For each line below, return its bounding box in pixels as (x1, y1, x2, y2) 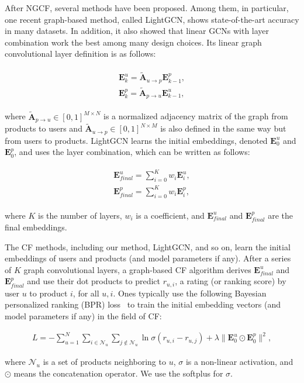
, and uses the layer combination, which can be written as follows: (14, 146, 250, 158)
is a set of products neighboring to (43, 355, 166, 367)
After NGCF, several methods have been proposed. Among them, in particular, (5, 2, 289, 13)
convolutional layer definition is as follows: (5, 47, 156, 60)
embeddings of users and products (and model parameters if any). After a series (5, 252, 291, 264)
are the (268, 209, 293, 221)
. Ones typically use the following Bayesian (113, 287, 267, 299)
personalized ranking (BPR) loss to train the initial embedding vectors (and (5, 298, 281, 310)
